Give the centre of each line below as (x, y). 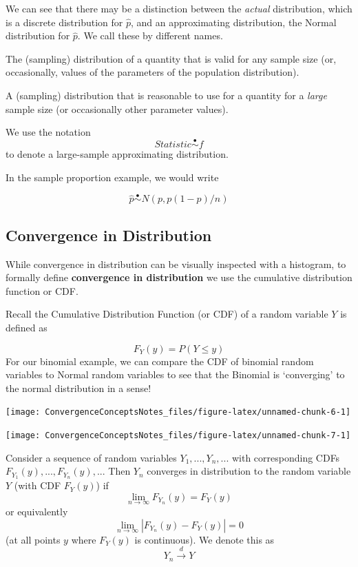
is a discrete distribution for (64, 22)
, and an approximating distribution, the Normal (234, 22)
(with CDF (38, 485)
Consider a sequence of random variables (91, 457)
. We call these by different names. (150, 35)
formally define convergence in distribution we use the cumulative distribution (179, 277)
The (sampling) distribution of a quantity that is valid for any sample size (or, (171, 58)
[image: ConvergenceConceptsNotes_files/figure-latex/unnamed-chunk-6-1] (178, 412)
